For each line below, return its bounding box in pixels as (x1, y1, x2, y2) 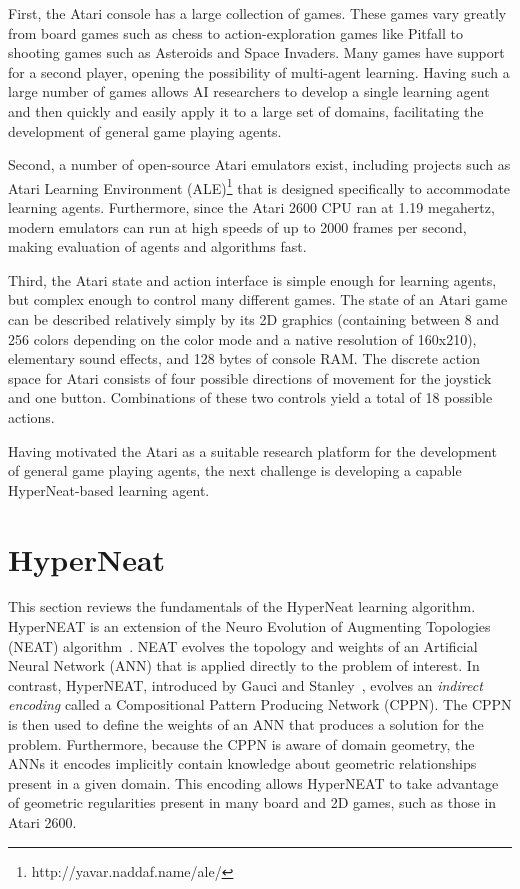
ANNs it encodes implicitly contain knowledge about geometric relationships (8, 753, 477, 774)
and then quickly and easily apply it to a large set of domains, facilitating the (8, 100, 484, 121)
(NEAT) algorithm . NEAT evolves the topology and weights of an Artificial (8, 635, 478, 656)
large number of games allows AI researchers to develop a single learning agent (8, 81, 490, 102)
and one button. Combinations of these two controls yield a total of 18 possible (8, 387, 493, 408)
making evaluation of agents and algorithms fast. (8, 236, 307, 257)
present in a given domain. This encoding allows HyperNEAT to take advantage (8, 772, 499, 793)
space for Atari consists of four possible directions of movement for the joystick (8, 367, 492, 388)
